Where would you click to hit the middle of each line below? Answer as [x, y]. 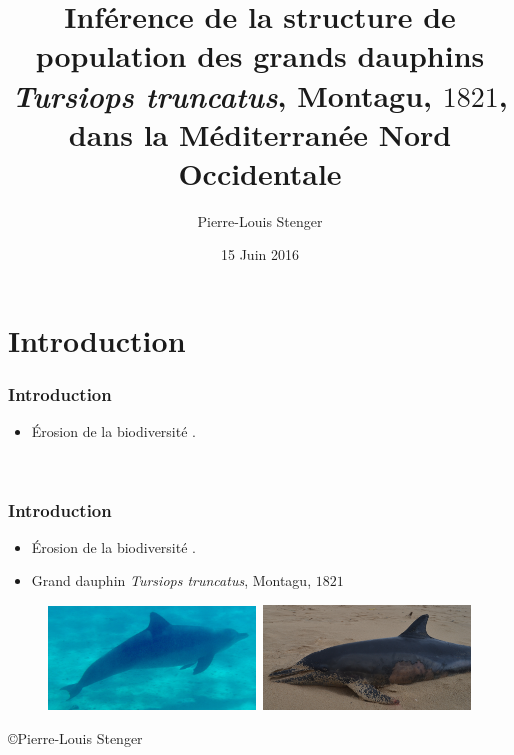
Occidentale [260, 172]
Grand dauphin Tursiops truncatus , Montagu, [171, 580]
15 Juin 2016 [260, 254]
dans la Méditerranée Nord [260, 133]
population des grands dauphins [260, 55]
